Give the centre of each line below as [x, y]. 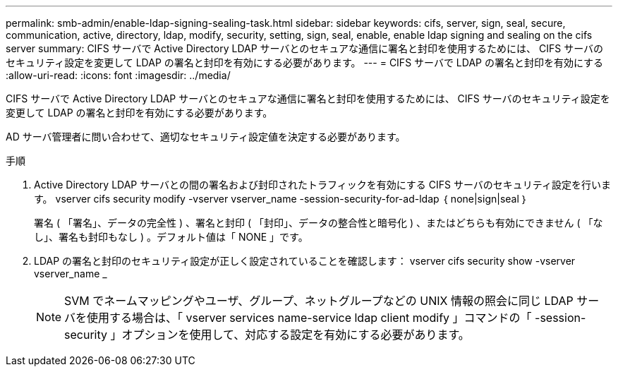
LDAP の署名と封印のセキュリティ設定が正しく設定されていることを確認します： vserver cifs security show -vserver [305, 261]
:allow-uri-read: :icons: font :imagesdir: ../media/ [118, 75]
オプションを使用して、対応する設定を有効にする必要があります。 [296, 335]
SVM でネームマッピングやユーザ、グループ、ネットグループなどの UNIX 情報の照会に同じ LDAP [319, 301]
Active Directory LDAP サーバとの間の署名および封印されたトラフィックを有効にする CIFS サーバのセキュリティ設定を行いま [322, 185]
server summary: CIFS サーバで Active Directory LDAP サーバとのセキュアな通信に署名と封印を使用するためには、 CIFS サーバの [304, 48]
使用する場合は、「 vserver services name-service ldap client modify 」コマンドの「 [309, 318]
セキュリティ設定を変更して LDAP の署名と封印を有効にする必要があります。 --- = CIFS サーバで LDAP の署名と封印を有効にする [305, 62]
